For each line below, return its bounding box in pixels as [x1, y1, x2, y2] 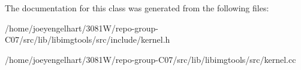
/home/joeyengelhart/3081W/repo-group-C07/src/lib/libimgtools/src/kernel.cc [5, 53, 296, 65]
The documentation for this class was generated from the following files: [5, 2, 269, 14]
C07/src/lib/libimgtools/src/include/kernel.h [5, 33, 170, 46]
